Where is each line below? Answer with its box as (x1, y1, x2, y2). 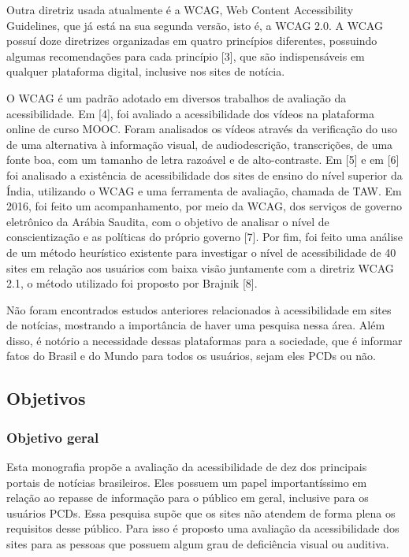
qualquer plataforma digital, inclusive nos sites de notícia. (6, 63, 285, 80)
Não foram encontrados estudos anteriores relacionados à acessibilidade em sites (6, 301, 392, 317)
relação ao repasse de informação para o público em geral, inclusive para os (6, 489, 369, 506)
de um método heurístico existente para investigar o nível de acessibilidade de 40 (6, 243, 396, 260)
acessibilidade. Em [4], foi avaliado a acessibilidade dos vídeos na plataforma (6, 105, 374, 121)
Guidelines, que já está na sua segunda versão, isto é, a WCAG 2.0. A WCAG (6, 17, 383, 33)
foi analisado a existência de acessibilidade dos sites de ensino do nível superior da (6, 166, 403, 183)
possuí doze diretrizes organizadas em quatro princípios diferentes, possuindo (6, 32, 377, 49)
